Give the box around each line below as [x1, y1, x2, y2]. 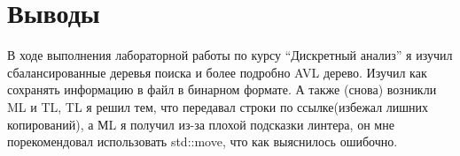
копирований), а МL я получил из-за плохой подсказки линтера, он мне [7, 115, 394, 133]
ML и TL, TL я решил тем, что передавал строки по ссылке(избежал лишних [7, 97, 429, 115]
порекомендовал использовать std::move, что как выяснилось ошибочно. [7, 132, 398, 151]
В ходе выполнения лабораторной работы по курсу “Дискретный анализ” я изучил [7, 46, 453, 64]
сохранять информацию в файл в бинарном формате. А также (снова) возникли [7, 80, 437, 99]
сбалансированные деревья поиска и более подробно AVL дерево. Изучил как [7, 63, 427, 81]
